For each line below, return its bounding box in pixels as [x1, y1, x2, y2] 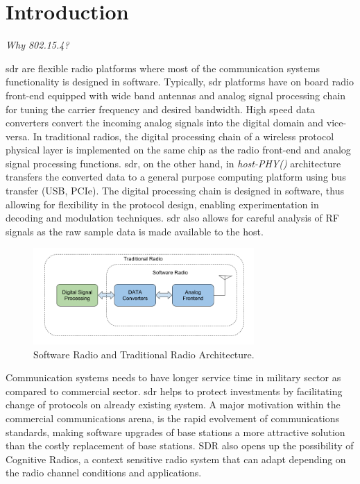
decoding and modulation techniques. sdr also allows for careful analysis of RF [6, 210, 339, 225]
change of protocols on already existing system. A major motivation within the [6, 397, 341, 412]
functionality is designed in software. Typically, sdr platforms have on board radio [6, 74, 354, 89]
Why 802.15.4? [6, 37, 69, 52]
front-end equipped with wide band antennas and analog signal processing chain [6, 87, 346, 102]
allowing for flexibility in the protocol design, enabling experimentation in [6, 197, 319, 211]
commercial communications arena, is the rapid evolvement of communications [6, 411, 339, 426]
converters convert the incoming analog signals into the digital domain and [6, 115, 324, 130]
